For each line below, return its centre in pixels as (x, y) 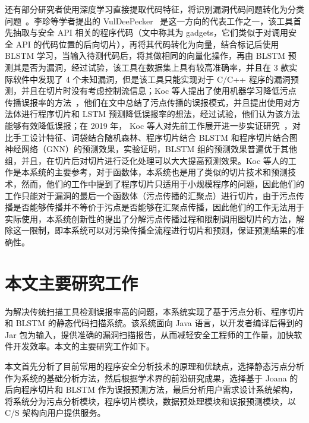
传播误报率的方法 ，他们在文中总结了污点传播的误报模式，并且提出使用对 (148, 102)
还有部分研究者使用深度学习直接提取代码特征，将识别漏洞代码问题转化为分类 (154, 9)
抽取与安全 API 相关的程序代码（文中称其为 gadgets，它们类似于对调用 (151, 32)
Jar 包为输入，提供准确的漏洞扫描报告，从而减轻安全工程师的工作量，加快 (149, 334)
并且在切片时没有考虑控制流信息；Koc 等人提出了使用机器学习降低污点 (159, 91)
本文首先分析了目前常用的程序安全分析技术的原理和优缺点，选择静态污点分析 (154, 366)
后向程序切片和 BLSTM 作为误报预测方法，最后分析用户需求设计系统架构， (151, 389)
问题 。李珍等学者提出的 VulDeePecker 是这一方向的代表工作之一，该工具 (149, 20)
